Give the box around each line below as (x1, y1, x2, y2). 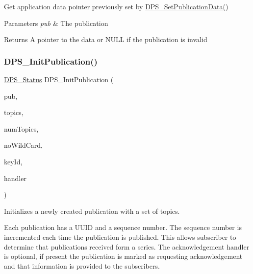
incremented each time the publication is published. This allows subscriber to (4, 231, 236, 242)
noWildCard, (4, 140, 43, 150)
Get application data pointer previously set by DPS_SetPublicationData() (4, 1, 228, 11)
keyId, (4, 156, 23, 166)
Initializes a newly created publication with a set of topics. (4, 205, 180, 216)
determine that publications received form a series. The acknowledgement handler (4, 241, 250, 251)
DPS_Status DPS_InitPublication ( (4, 74, 114, 84)
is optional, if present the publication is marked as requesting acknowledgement (4, 251, 243, 261)
